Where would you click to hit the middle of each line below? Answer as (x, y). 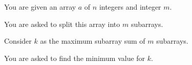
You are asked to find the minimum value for (75, 58)
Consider (18, 41)
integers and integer (130, 7)
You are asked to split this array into (62, 24)
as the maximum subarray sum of (93, 41)
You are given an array (40, 7)
